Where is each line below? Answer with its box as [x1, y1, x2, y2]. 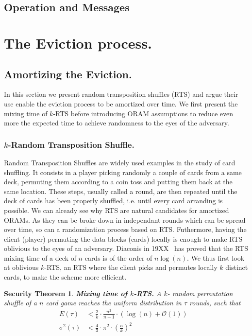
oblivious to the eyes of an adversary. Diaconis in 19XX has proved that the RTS [4, 243, 248, 253]
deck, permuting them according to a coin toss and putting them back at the [4, 177, 233, 187]
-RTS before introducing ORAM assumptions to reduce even [53, 108, 233, 118]
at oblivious [4, 262, 39, 272]
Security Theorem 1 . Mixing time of [4, 288, 128, 298]
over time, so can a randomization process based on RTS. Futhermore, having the [4, 224, 247, 234]
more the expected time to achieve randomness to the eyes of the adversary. [4, 118, 229, 128]
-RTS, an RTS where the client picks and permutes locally [44, 262, 218, 272]
